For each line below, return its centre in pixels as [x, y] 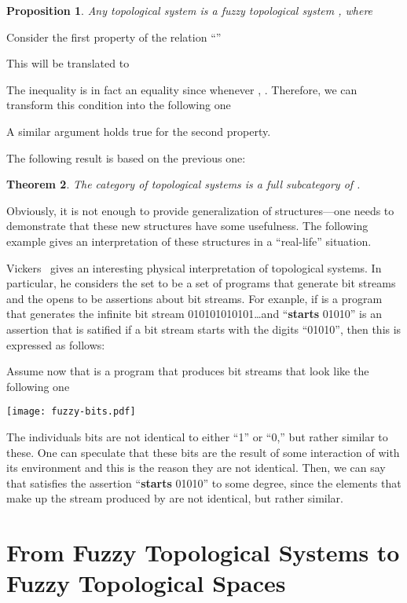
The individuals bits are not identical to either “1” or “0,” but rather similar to [197, 436]
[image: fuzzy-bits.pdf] [71, 412]
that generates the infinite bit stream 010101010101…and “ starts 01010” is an [194, 314]
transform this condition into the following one [119, 105]
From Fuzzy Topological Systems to [203, 552]
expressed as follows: [56, 344]
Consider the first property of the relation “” [114, 37]
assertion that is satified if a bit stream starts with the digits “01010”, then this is [204, 329]
